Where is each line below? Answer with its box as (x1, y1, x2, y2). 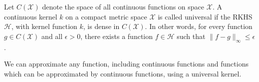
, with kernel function (11, 21, 77, 31)
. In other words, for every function (145, 21, 253, 31)
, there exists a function (80, 30, 153, 41)
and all (41, 30, 63, 41)
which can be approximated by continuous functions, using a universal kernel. (4, 68, 242, 78)
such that (177, 30, 206, 41)
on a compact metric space (65, 11, 147, 21)
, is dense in (83, 21, 120, 31)
